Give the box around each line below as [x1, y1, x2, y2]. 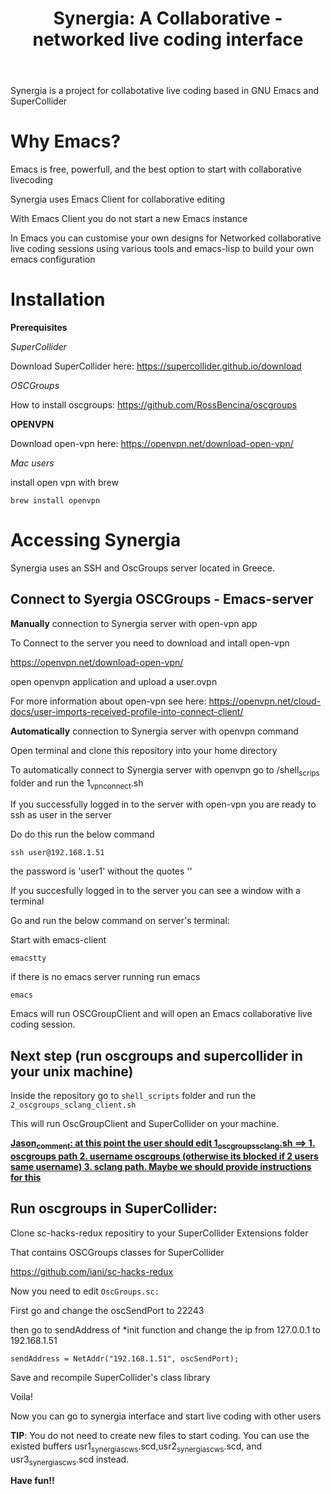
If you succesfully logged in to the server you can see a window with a [10, 885, 301, 897]
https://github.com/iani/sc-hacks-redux [10, 1265, 174, 1277]
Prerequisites [10, 322, 68, 334]
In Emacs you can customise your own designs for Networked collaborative [10, 232, 322, 244]
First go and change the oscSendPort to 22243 [10, 1304, 205, 1316]
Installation [10, 288, 106, 311]
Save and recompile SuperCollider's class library [10, 1371, 211, 1383]
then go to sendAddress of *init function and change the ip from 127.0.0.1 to [10, 1323, 321, 1336]
